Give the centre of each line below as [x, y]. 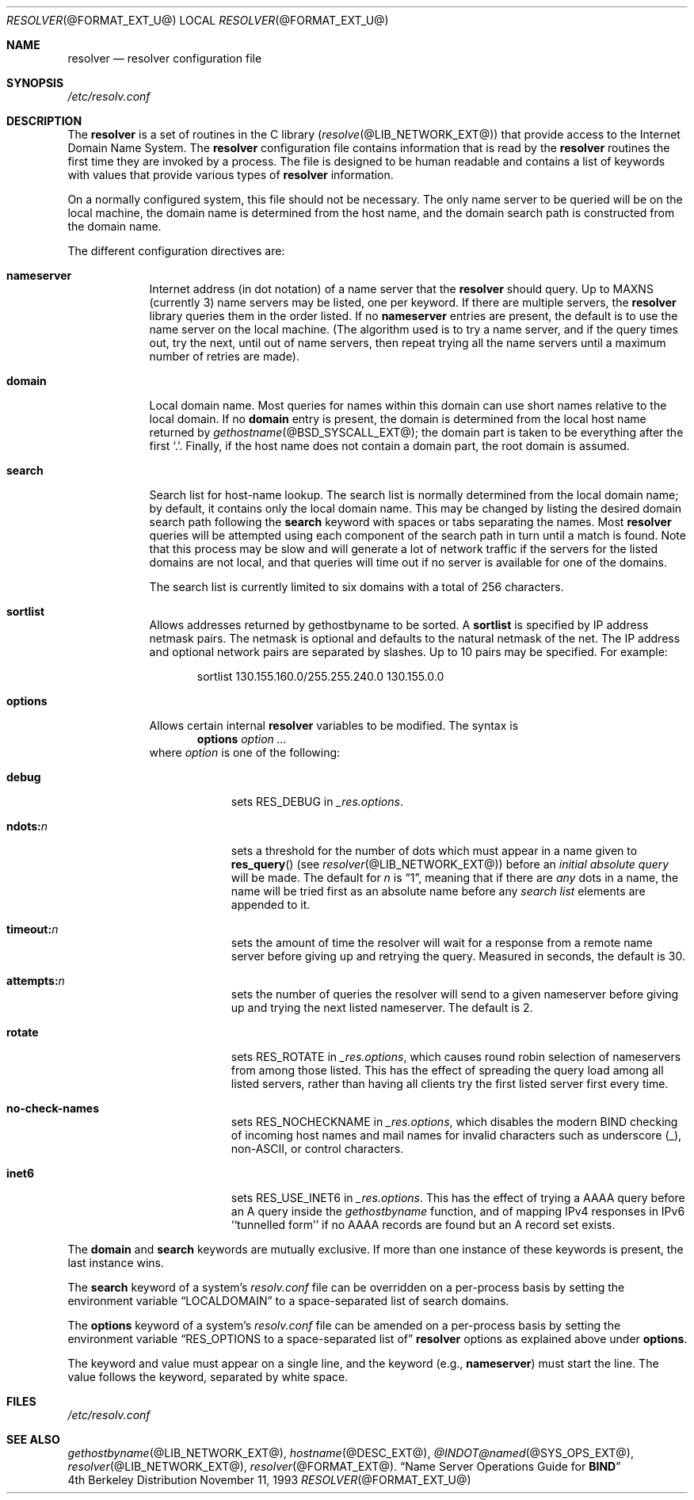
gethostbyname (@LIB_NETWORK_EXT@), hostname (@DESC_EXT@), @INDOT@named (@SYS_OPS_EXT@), [351, 1453]
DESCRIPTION [44, 121]
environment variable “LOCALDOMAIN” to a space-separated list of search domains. [288, 1301]
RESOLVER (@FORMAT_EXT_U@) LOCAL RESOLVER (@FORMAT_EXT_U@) [198, 20]
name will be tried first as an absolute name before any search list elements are [438, 891]
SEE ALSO [33, 1439]
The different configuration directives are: [176, 251]
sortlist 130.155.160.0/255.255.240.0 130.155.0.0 [320, 676]
